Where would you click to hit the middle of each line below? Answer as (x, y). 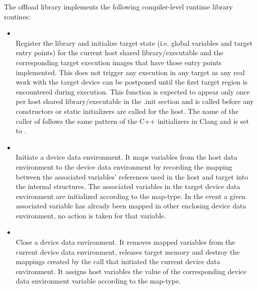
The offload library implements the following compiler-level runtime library (119, 6)
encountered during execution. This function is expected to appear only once (133, 91)
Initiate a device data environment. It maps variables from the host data (127, 157)
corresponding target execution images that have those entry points (119, 62)
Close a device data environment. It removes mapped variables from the (125, 242)
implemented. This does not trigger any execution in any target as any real (130, 72)
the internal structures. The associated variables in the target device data (128, 186)
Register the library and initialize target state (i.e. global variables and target (134, 43)
